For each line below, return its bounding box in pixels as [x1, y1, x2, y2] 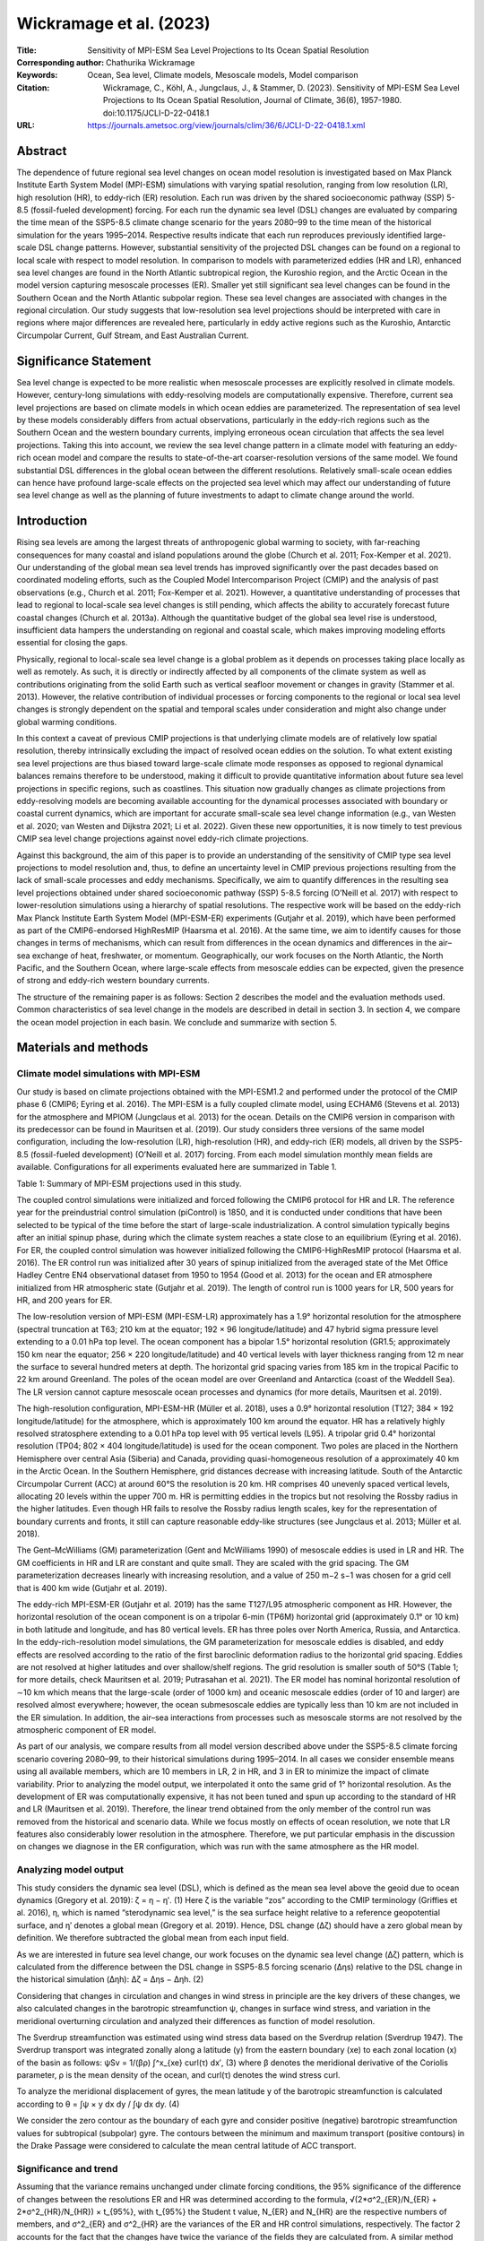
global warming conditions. [16, 716, 117, 727]
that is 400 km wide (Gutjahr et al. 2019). [16, 1582, 168, 1593]
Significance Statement [16, 353, 151, 368]
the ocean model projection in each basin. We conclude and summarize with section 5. [16, 1017, 338, 1027]
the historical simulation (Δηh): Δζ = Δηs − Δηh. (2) [16, 1974, 204, 1985]
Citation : [16, 82, 50, 93]
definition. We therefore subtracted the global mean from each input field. [16, 1933, 290, 1943]
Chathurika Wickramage [106, 56, 195, 67]
